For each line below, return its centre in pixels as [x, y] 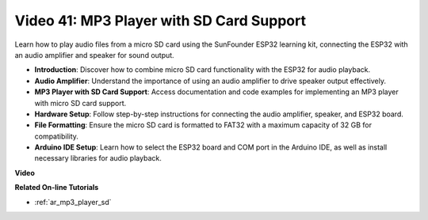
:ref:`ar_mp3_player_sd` [73, 202]
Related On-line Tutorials [57, 188]
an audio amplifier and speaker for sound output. [94, 55]
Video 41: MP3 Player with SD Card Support [160, 21]
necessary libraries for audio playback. [98, 158]
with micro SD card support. [80, 103]
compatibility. [57, 136]
